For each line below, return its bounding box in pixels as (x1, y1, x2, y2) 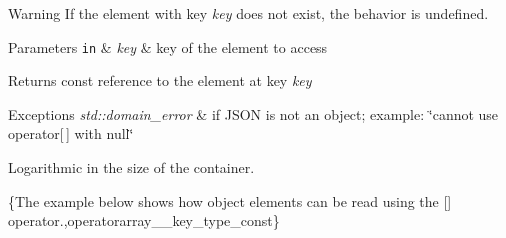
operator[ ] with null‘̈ (8, 123, 134, 144)
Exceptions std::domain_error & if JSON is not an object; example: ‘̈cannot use (8, 103, 499, 124)
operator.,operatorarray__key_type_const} (8, 210, 280, 231)
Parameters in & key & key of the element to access (8, 36, 328, 57)
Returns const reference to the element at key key (8, 70, 312, 91)
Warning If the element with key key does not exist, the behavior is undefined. (8, 3, 489, 23)
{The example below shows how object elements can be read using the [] (8, 190, 452, 211)
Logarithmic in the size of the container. (8, 157, 255, 178)
